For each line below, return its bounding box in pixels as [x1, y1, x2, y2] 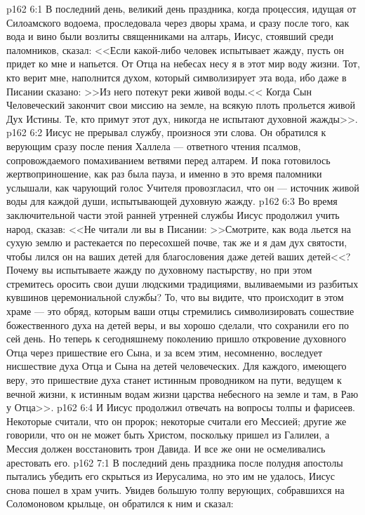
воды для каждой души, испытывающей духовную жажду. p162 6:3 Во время [6, 194, 338, 208]
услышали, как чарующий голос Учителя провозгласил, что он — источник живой [6, 180, 359, 194]
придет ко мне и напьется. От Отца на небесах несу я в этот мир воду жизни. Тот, [6, 56, 360, 71]
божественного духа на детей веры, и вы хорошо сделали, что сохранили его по [6, 317, 349, 332]
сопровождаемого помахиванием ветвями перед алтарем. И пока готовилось [6, 152, 331, 167]
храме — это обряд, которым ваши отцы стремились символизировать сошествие [6, 304, 354, 319]
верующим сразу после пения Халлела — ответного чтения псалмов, [6, 138, 301, 153]
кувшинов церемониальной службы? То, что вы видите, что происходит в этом [6, 290, 344, 305]
